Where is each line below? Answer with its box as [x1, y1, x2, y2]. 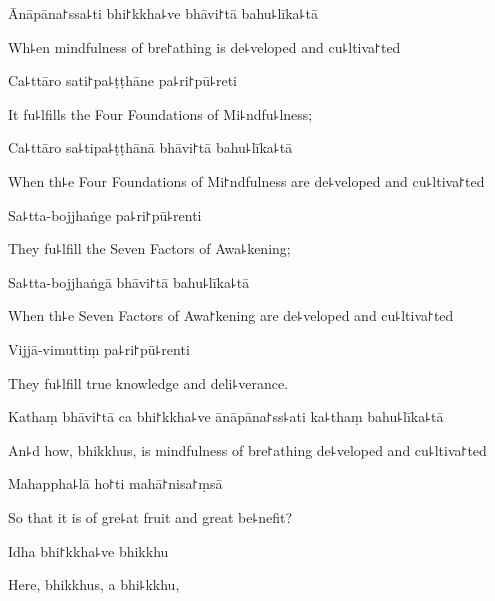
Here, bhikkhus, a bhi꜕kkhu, [8, 574, 180, 595]
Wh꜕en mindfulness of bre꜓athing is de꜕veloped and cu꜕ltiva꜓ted [8, 36, 401, 57]
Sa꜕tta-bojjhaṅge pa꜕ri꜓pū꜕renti [8, 204, 202, 225]
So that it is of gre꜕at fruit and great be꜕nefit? [8, 506, 293, 527]
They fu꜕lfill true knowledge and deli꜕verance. [8, 372, 289, 393]
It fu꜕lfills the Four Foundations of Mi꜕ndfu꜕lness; [8, 103, 313, 124]
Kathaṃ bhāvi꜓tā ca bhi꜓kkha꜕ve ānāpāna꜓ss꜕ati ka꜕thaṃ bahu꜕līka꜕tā [8, 406, 444, 427]
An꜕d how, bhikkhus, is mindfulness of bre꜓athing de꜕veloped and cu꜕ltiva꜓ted [8, 439, 487, 460]
